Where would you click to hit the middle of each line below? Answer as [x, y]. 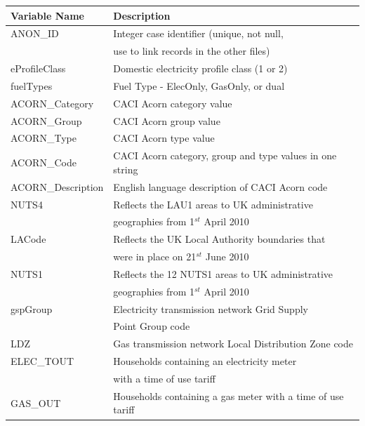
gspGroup [32, 308]
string [126, 169]
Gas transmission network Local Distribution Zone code [233, 344]
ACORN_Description [57, 186]
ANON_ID [35, 33]
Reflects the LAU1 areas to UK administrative [213, 204]
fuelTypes [32, 85]
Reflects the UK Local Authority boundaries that [219, 239]
